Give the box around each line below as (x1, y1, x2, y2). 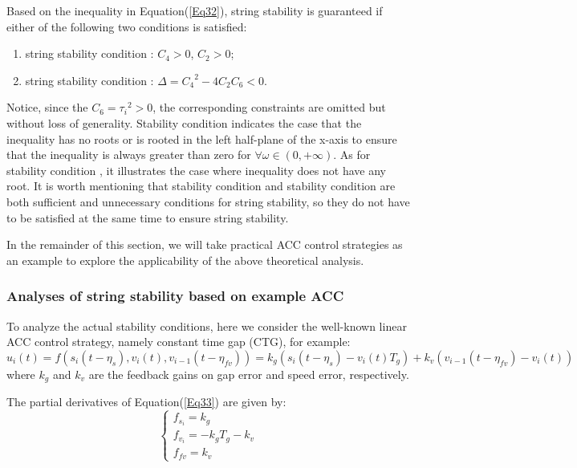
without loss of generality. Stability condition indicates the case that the (6, 114, 362, 131)
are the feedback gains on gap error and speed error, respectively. (88, 365, 409, 382)
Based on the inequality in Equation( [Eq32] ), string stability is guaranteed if (6, 2, 383, 18)
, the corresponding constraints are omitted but (152, 99, 386, 116)
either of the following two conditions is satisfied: (6, 18, 247, 35)
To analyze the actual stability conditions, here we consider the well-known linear (6, 317, 407, 334)
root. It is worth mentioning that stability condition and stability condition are (6, 177, 396, 194)
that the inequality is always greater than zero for (6, 146, 251, 163)
